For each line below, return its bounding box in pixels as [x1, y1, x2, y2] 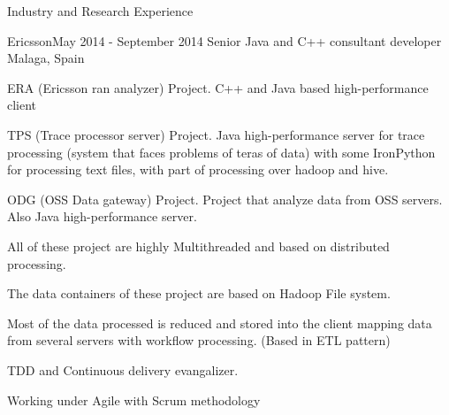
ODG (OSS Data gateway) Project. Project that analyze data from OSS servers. [7, 189, 443, 208]
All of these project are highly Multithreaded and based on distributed [7, 236, 390, 255]
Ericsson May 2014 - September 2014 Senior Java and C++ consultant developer [7, 31, 442, 50]
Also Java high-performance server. [7, 207, 197, 226]
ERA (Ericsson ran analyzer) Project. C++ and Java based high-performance [7, 78, 429, 96]
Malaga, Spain [7, 49, 85, 67]
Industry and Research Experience [7, 2, 194, 19]
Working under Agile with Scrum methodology [7, 390, 261, 409]
